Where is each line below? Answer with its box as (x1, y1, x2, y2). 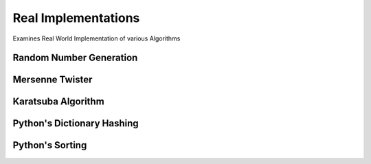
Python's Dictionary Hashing (12, 117, 139, 130)
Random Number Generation (12, 52, 138, 64)
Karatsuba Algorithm (12, 96, 104, 108)
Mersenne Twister (12, 74, 93, 86)
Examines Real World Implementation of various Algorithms (12, 34, 181, 43)
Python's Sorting (12, 139, 87, 151)
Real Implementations (12, 10, 140, 25)
